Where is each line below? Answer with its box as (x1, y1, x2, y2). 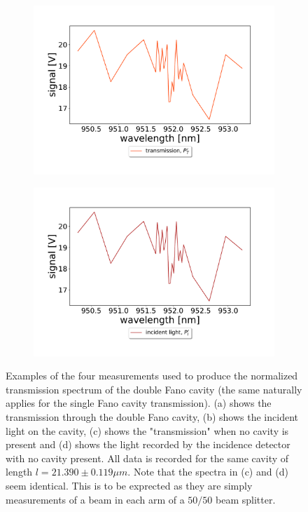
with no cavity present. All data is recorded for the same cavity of (6, 450, 289, 465)
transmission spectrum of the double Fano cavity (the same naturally (6, 382, 302, 396)
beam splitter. (216, 492, 276, 506)
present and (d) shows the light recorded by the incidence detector (6, 437, 290, 452)
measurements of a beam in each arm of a (6, 492, 185, 506)
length (6, 464, 33, 479)
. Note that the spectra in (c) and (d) (127, 464, 288, 479)
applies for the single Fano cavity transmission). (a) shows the (6, 396, 272, 410)
